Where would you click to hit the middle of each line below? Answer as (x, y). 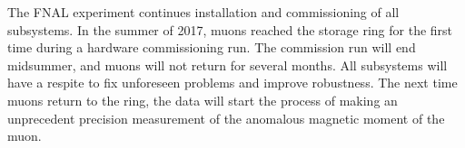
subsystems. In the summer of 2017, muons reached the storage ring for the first (230, 29)
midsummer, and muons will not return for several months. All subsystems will (228, 65)
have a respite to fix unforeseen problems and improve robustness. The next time (232, 83)
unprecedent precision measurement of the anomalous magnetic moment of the (226, 118)
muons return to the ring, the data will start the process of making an (203, 100)
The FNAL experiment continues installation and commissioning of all (203, 12)
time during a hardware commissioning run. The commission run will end (212, 47)
